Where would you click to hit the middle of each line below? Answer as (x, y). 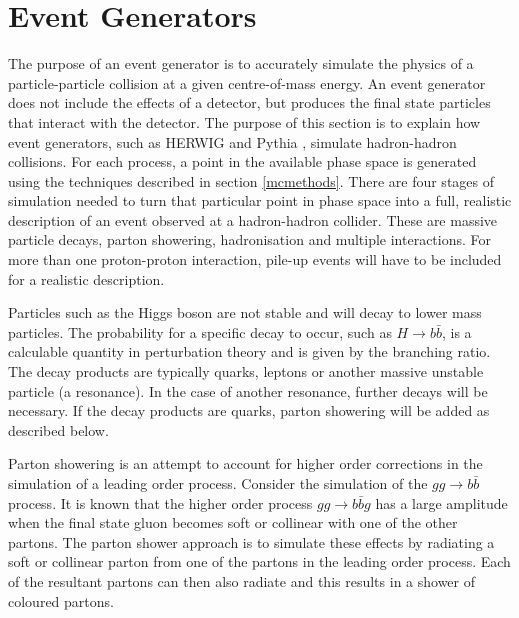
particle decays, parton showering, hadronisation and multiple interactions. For (250, 239)
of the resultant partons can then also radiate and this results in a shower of (242, 580)
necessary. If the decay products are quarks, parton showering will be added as (249, 410)
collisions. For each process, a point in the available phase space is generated (242, 161)
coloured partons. (61, 600)
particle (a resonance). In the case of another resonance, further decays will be (248, 390)
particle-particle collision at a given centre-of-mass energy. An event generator (247, 82)
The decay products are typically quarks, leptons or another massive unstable (246, 371)
